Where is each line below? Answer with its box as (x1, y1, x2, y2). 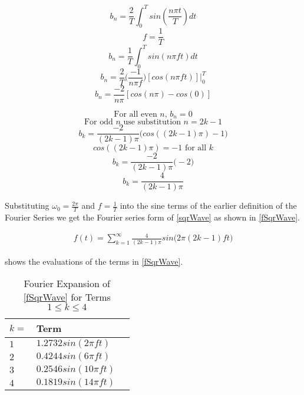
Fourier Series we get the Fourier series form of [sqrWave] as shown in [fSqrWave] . (5, 211, 300, 223)
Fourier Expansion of (24, 276, 110, 291)
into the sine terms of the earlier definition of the (120, 199, 297, 212)
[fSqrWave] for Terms (23, 290, 111, 304)
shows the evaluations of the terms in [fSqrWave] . (5, 255, 183, 267)
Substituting (5, 199, 49, 212)
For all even (114, 110, 157, 119)
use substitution (123, 118, 181, 127)
